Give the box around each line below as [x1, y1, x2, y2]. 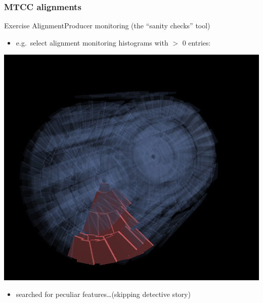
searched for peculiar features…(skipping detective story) [16, 289, 191, 299]
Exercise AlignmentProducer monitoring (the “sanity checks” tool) [4, 20, 210, 31]
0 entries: [182, 37, 211, 48]
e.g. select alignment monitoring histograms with [16, 37, 168, 48]
